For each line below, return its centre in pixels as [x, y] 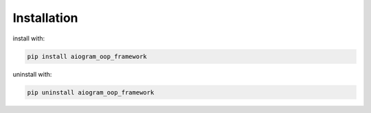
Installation [45, 18]
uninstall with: [32, 74]
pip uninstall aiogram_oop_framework [91, 92]
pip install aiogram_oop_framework [87, 56]
